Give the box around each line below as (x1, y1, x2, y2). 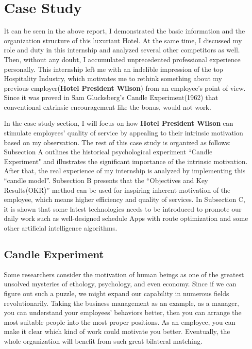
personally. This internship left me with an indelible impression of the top (4, 64, 223, 74)
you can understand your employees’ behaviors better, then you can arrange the (4, 307, 242, 317)
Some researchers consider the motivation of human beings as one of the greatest (4, 269, 244, 279)
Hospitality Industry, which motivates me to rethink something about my (4, 73, 222, 83)
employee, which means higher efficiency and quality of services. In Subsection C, (4, 194, 245, 204)
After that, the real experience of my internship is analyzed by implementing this (4, 166, 246, 176)
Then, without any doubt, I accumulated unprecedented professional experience (4, 54, 241, 64)
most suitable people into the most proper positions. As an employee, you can (4, 316, 235, 327)
